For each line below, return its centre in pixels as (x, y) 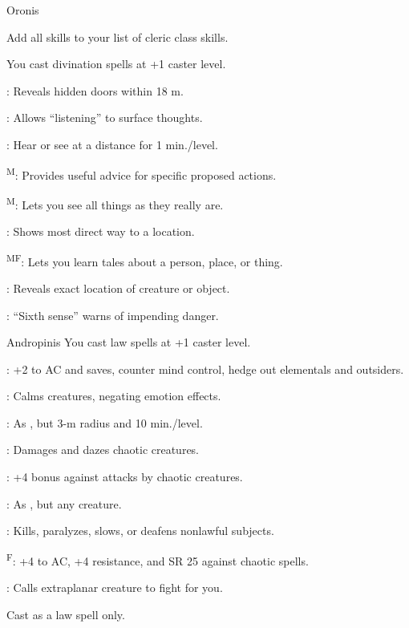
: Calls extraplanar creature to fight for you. (115, 587)
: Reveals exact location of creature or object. (118, 288)
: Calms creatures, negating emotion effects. (114, 396)
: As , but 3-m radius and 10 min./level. (105, 422)
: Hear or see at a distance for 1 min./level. (112, 144)
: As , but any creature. (64, 503)
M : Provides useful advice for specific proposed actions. (142, 173)
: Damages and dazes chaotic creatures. (103, 450)
